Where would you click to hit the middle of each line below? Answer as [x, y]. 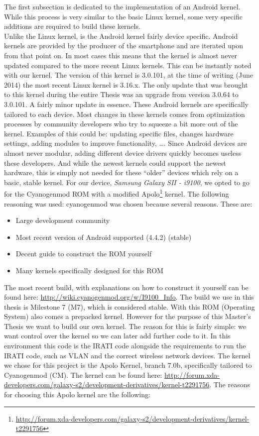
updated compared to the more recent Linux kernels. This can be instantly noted [128, 65]
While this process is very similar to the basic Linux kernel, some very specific [123, 16]
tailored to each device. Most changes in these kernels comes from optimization [125, 114]
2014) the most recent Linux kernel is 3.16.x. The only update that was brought [126, 84]
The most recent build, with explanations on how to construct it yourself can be [126, 287]
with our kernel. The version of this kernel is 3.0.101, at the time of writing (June [129, 75]
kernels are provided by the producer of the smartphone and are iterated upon [124, 46]
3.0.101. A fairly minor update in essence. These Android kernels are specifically [126, 104]
